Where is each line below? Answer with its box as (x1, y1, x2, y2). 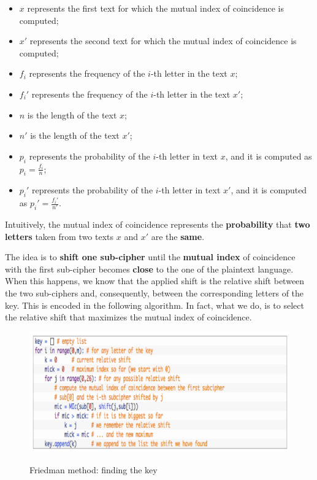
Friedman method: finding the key (29, 463, 158, 476)
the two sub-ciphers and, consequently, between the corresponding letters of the (5, 286, 304, 299)
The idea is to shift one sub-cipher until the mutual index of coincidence (5, 250, 296, 263)
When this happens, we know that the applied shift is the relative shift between (5, 274, 305, 287)
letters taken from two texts (5, 230, 114, 242)
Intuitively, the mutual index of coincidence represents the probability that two (5, 217, 310, 230)
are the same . (151, 230, 205, 242)
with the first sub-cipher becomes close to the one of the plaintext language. (5, 262, 294, 275)
